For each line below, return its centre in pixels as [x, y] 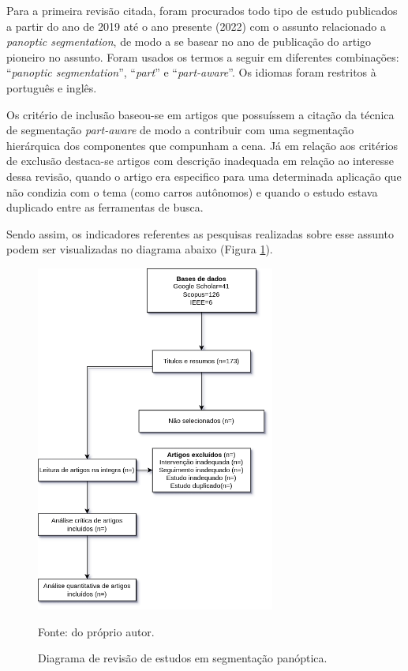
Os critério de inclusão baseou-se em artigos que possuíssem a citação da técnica [200, 114]
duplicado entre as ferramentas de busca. [105, 207]
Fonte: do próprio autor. [96, 631]
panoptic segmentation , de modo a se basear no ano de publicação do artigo [189, 41]
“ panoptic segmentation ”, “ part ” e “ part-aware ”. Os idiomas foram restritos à [191, 72]
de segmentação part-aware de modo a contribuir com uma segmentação [180, 130]
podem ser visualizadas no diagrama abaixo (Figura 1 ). [140, 249]
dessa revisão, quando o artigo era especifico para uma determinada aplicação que [204, 176]
